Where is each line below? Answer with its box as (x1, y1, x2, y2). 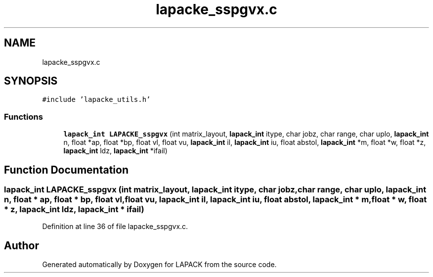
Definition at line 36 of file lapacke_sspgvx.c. (42, 222, 188, 231)
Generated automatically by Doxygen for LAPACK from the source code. (42, 260, 277, 269)
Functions (4, 111, 43, 122)
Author (4, 239, 39, 252)
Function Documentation (4, 163, 129, 176)
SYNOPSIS (4, 75, 58, 88)
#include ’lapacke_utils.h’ (42, 95, 151, 104)
